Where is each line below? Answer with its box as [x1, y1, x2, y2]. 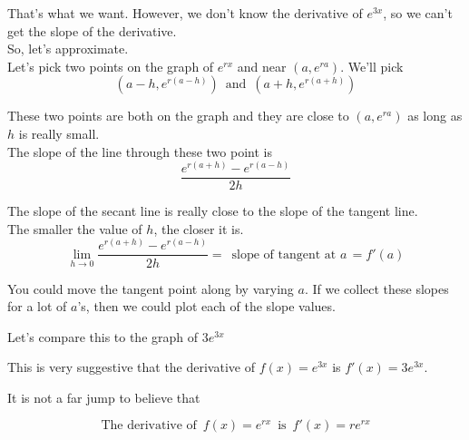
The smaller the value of [7, 219, 142, 238]
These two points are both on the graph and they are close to [7, 106, 349, 125]
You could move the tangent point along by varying [7, 279, 294, 298]
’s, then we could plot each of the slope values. [77, 297, 336, 316]
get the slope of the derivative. [7, 21, 177, 40]
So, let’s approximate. [7, 39, 129, 58]
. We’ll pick [340, 56, 404, 75]
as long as [407, 106, 463, 125]
